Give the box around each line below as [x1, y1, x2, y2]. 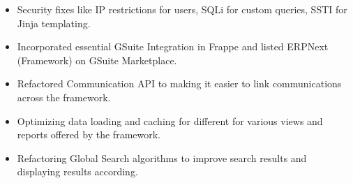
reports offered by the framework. [17, 127, 161, 142]
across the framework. [17, 89, 111, 104]
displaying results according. [17, 164, 138, 179]
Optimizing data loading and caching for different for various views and [17, 113, 323, 128]
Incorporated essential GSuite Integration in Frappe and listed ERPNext [17, 39, 329, 54]
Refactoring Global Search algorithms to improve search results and [17, 150, 307, 165]
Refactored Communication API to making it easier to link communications [17, 76, 342, 91]
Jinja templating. [17, 15, 91, 30]
